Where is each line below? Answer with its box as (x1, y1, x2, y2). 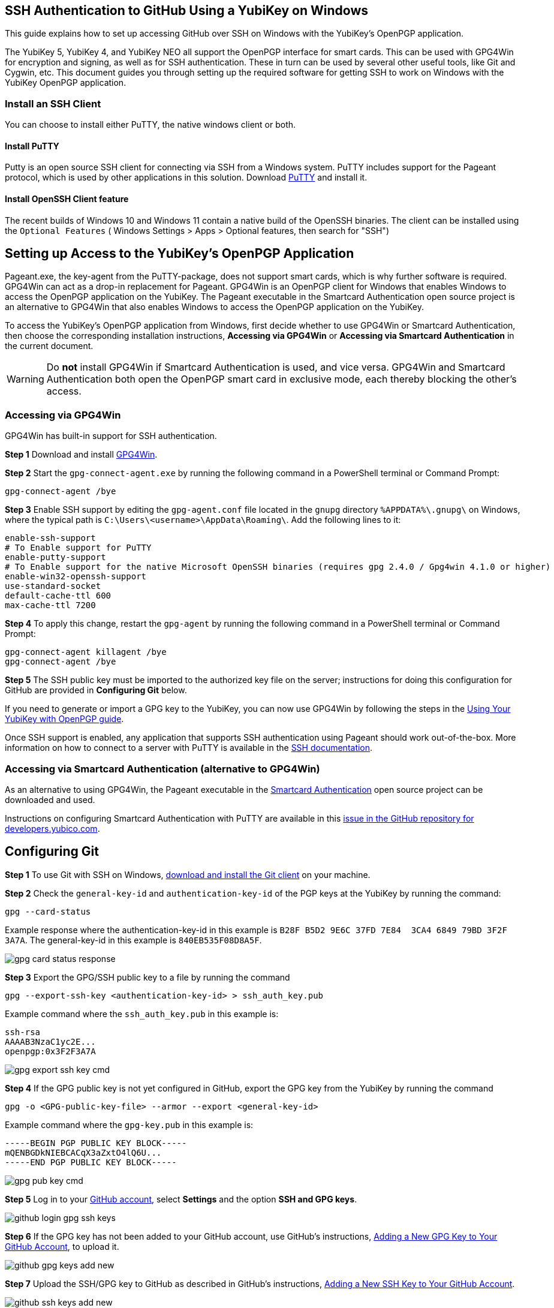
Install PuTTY (5, 140, 59, 151)
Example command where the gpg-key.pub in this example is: (5, 1119, 254, 1130)
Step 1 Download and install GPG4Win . (5, 449, 158, 460)
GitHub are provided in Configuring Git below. (5, 685, 187, 696)
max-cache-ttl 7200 (5, 600, 96, 611)
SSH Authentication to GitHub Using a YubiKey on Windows (5, 3, 369, 18)
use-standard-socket (5, 581, 101, 591)
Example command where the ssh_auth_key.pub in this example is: (5, 1008, 279, 1019)
